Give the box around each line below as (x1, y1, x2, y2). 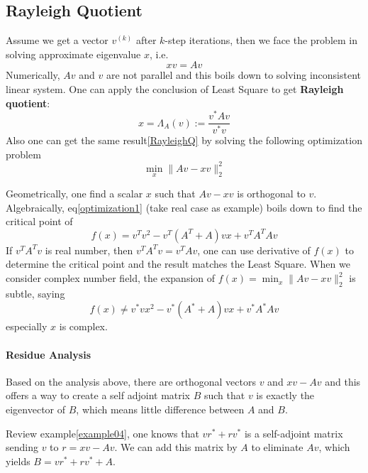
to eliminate (251, 440, 303, 455)
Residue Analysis (6, 347, 91, 361)
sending (6, 440, 38, 455)
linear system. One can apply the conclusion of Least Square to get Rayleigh (6, 81, 344, 96)
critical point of (6, 214, 73, 229)
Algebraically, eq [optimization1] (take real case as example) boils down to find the (6, 200, 362, 214)
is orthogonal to (237, 186, 306, 201)
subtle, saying (6, 286, 65, 300)
